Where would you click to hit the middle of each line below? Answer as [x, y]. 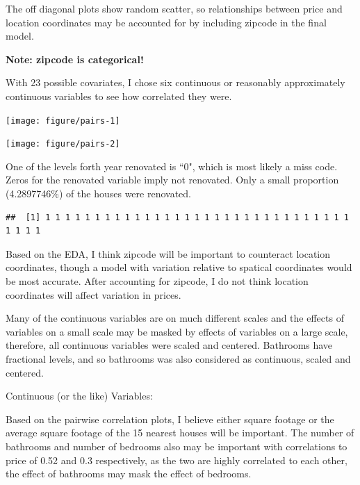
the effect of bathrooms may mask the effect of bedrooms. [129, 474]
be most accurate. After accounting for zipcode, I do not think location [157, 281]
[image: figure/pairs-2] [63, 144]
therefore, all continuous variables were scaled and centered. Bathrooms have [169, 345]
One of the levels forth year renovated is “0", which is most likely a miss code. [172, 166]
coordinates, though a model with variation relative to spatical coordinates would [179, 267]
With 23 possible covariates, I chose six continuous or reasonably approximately [175, 82]
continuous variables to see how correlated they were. [119, 96]
